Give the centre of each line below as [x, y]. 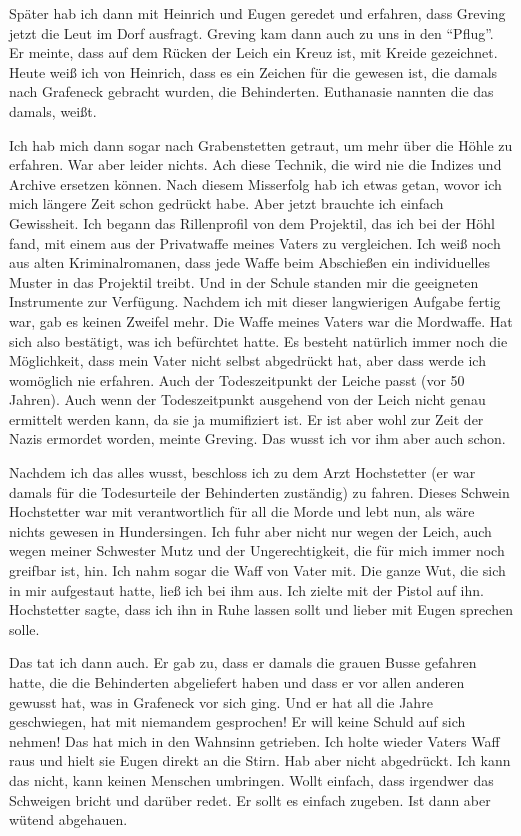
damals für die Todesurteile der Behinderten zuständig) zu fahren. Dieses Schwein [259, 491]
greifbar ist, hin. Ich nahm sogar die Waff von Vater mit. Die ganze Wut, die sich [257, 570]
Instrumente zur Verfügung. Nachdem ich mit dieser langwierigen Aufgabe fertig [255, 301]
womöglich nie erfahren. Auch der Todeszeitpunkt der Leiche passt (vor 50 [237, 379]
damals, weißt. [53, 110]
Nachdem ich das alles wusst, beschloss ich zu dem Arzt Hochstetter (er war [242, 472]
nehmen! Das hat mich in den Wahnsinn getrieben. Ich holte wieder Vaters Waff [254, 740]
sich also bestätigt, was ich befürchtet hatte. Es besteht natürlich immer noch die [258, 340]
